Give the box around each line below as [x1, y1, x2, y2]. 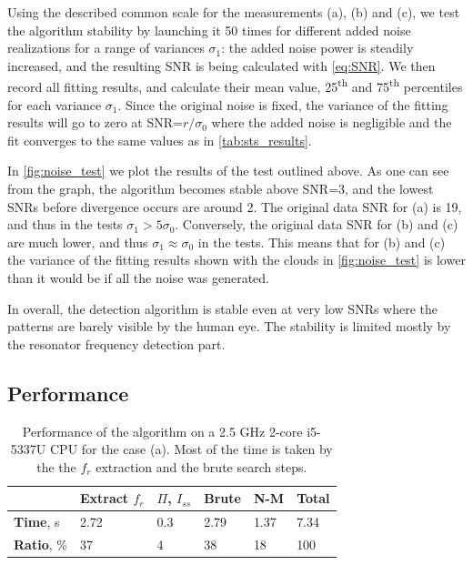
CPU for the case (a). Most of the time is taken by [49, 439, 333, 459]
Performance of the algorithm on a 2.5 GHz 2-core [22, 421, 303, 440]
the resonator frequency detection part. [7, 334, 226, 353]
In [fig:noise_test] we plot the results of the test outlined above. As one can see [7, 161, 449, 180]
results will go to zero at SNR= [7, 113, 183, 132]
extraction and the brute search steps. [96, 457, 307, 476]
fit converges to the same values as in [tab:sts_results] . [7, 130, 312, 149]
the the [36, 457, 76, 476]
